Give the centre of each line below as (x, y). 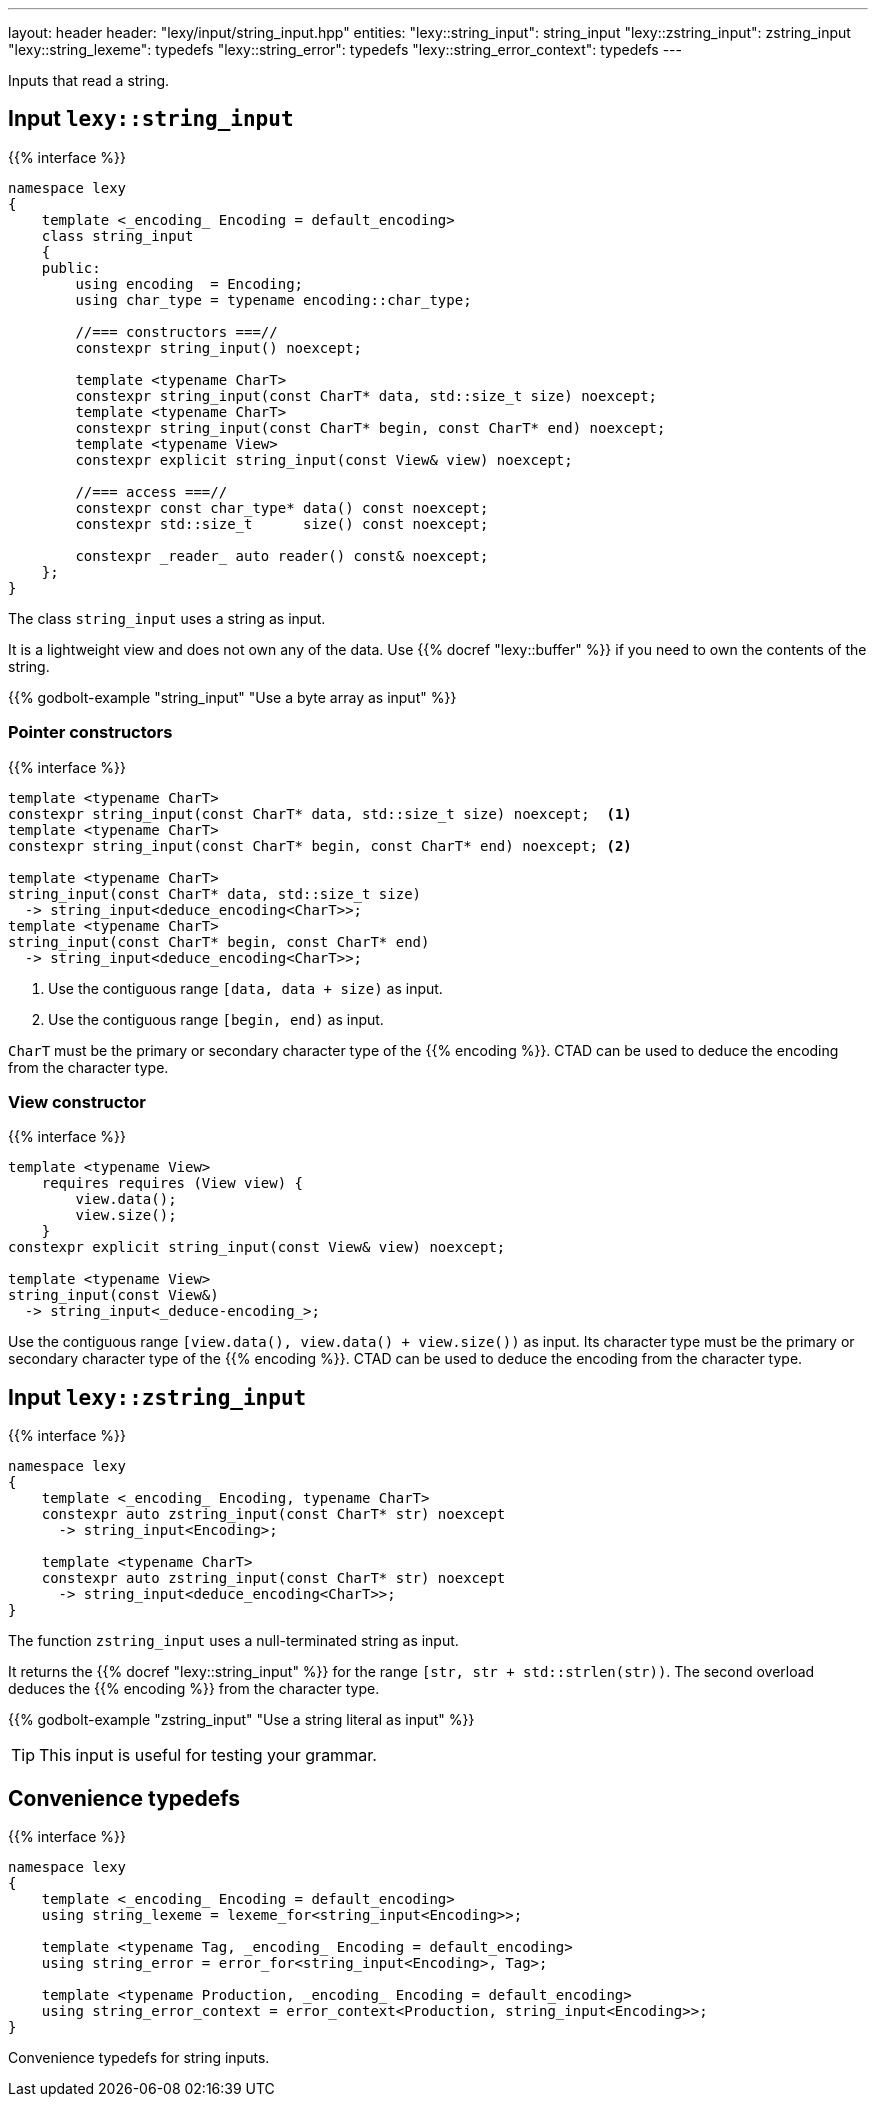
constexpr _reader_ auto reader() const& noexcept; (282, 555)
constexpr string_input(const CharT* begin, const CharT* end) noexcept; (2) (320, 845)
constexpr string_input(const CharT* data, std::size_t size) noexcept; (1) (320, 813)
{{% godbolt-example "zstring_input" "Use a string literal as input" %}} (241, 1720)
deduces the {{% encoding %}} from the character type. (194, 1689)
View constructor (77, 1101)
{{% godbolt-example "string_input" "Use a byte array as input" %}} (232, 697)
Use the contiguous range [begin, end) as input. (216, 1019)
